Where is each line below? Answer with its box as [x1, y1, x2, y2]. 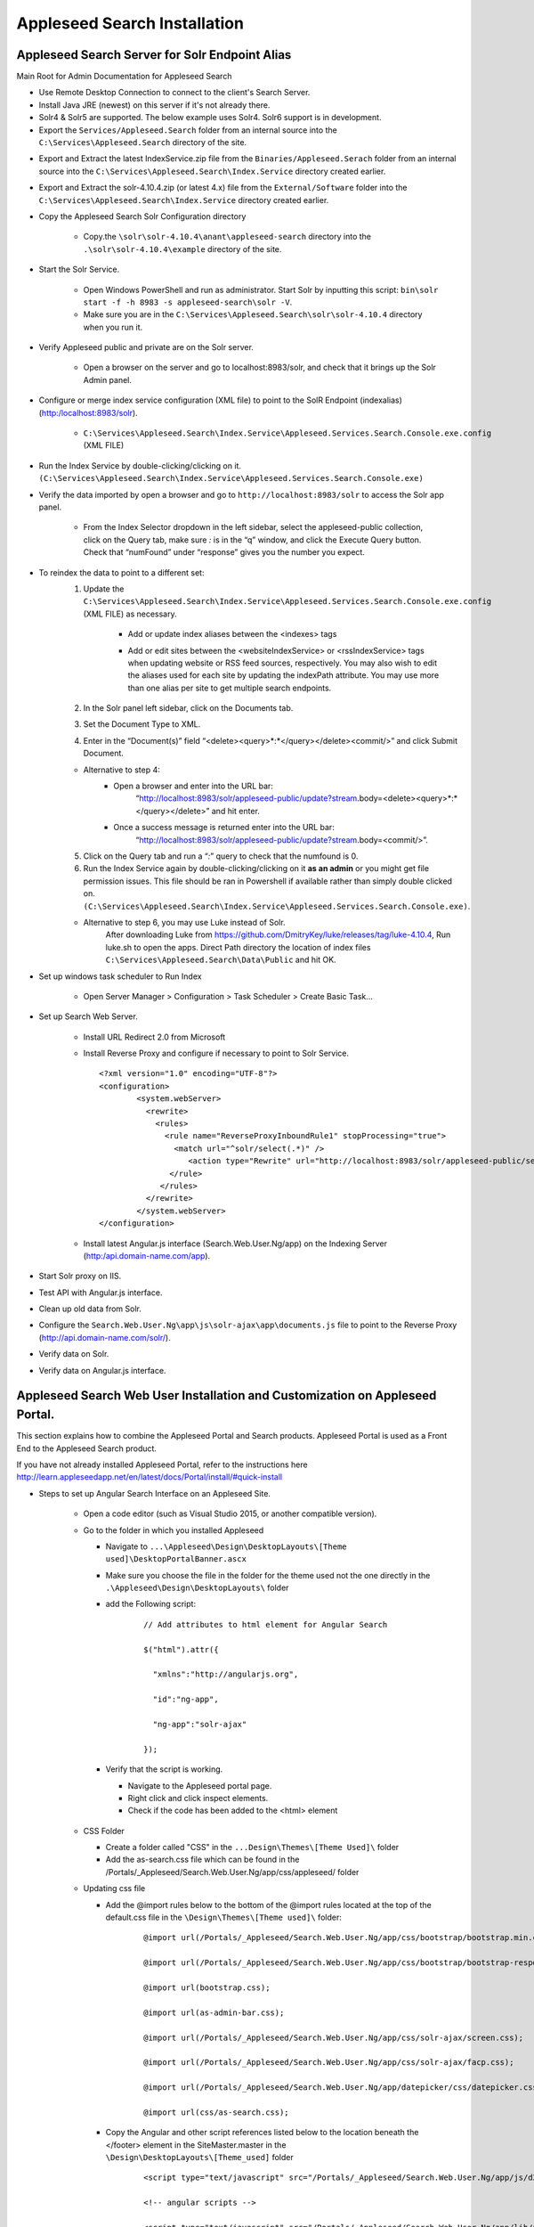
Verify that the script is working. [105, 1764, 223, 1774]
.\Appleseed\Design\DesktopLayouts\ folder [105, 1582, 289, 1594]
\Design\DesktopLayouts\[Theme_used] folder [105, 2152, 294, 2163]
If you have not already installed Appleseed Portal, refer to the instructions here [16, 1459, 308, 1470]
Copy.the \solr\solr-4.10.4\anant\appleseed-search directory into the [83, 232, 372, 242]
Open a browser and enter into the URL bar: [113, 780, 273, 792]
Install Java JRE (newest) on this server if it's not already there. [38, 99, 271, 110]
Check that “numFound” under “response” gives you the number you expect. [83, 547, 365, 558]
